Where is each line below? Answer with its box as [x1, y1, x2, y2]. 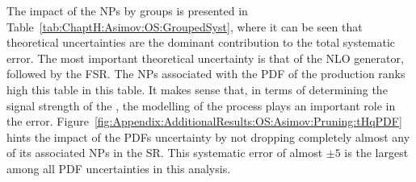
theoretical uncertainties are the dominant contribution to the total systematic [6, 34, 396, 51]
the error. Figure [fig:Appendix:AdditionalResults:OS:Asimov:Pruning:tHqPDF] [6, 113, 402, 130]
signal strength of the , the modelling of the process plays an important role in [6, 97, 396, 114]
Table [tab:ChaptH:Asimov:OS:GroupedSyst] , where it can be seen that [6, 18, 363, 35]
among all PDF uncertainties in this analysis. [6, 159, 231, 176]
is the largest [344, 144, 409, 161]
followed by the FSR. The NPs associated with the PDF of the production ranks [6, 65, 405, 82]
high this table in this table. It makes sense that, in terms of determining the [6, 81, 388, 97]
